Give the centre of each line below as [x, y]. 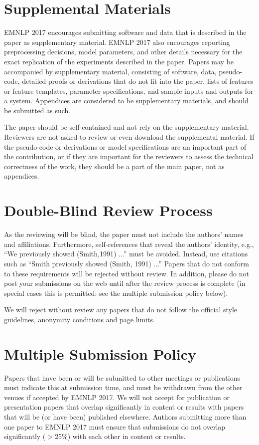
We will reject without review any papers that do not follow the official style [121, 310]
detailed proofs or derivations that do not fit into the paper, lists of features [138, 81]
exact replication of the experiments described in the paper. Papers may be [119, 61]
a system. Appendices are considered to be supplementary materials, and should [126, 101]
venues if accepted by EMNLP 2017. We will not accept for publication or [117, 397]
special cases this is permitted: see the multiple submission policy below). [116, 293]
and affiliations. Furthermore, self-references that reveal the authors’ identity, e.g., [129, 244]
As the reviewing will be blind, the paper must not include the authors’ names [124, 234]
